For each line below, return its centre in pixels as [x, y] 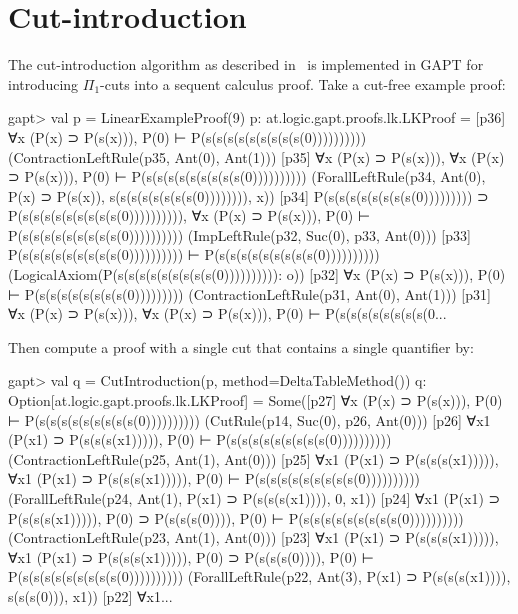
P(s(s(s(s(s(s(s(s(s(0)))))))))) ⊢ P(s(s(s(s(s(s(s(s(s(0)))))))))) [194, 254]
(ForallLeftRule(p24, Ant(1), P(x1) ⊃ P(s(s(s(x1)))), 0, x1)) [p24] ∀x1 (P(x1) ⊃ [254, 498]
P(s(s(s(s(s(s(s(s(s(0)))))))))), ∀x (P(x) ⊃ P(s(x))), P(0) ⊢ [189, 215]
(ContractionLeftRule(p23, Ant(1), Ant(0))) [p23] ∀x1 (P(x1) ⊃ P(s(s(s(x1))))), [253, 537]
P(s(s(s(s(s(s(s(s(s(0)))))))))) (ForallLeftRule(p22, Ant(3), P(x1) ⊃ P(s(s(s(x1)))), [259, 576]
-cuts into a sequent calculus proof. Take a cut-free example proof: [303, 83]
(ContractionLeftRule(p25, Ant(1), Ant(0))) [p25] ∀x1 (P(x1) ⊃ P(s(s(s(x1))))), [253, 458]
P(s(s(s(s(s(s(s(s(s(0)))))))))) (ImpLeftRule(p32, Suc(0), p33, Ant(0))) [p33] [239, 234]
